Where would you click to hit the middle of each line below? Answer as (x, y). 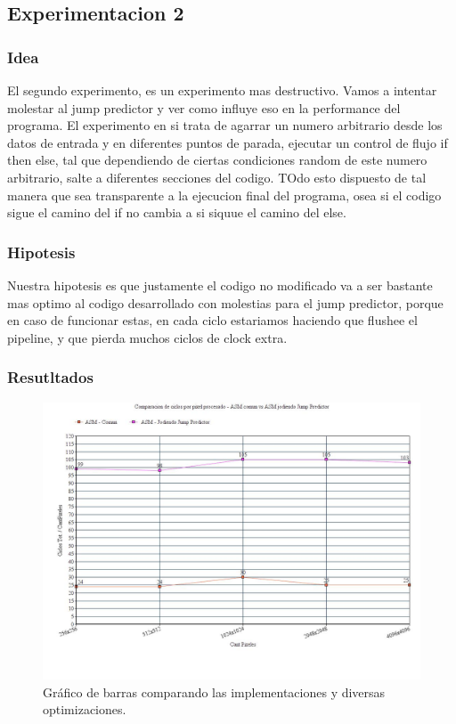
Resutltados (50, 377)
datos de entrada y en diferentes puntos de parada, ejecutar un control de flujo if (228, 142)
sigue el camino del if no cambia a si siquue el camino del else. (177, 212)
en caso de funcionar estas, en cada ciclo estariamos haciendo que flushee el (212, 320)
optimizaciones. (85, 709)
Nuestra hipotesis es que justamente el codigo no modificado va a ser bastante (220, 285)
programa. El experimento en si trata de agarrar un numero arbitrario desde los (225, 125)
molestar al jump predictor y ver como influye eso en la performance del (204, 107)
